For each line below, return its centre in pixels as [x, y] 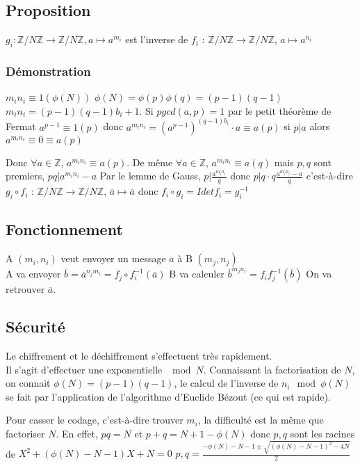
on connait [28, 383]
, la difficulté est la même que [261, 420]
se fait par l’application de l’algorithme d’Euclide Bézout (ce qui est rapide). [168, 396]
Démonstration [48, 71]
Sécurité [35, 327]
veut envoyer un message [113, 258]
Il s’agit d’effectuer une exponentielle [84, 369]
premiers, [25, 176]
